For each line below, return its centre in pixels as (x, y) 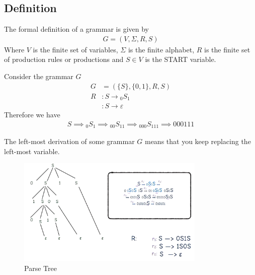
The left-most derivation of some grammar (69, 141)
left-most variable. (32, 151)
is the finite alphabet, (161, 49)
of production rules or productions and (64, 59)
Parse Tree (40, 268)
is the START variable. (181, 59)
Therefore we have (32, 115)
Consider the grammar (39, 76)
